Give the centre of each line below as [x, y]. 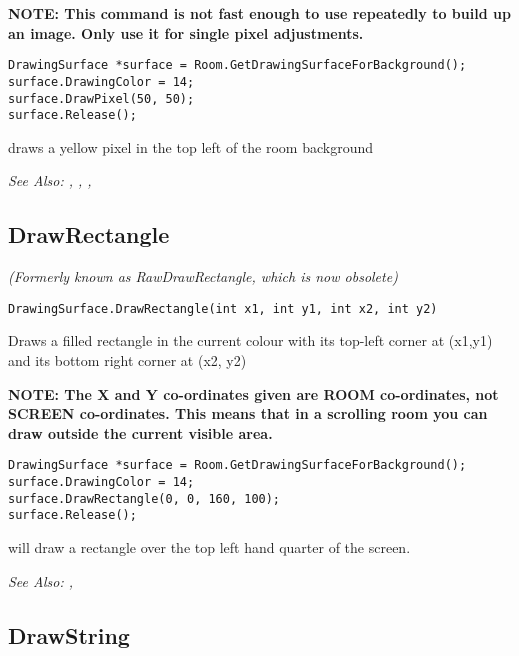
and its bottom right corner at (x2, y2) [127, 360]
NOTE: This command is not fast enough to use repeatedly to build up [259, 13]
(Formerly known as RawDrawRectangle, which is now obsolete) [203, 276]
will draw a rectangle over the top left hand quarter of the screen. [209, 547]
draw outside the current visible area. [140, 432]
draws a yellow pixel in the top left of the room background [190, 146]
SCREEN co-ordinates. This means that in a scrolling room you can [248, 413]
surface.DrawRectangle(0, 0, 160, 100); [144, 498]
